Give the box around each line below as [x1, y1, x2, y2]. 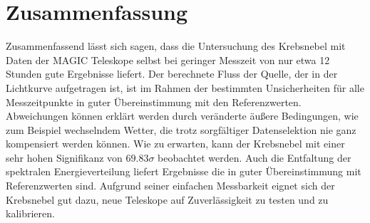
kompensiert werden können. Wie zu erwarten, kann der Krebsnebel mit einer [6, 136, 345, 151]
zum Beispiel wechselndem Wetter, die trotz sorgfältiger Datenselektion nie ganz [6, 122, 356, 137]
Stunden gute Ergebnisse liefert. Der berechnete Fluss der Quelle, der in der [6, 66, 338, 81]
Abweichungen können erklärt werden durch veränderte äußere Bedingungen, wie [6, 108, 359, 123]
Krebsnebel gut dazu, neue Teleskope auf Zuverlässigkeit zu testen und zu [6, 192, 329, 207]
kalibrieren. [6, 206, 55, 221]
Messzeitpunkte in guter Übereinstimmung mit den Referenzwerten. [6, 94, 302, 109]
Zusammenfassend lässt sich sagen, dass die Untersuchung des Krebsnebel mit [6, 38, 346, 53]
